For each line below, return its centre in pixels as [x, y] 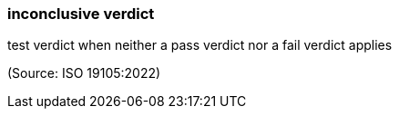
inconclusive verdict [81, 14]
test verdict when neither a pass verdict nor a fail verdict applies [200, 45]
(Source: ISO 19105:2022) [84, 73]
